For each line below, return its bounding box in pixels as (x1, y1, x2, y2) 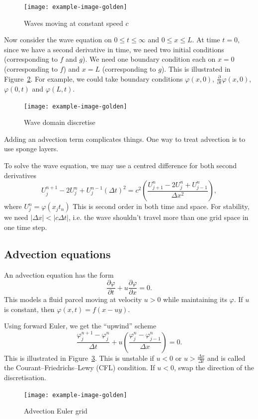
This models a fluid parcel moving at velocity (4, 294, 142, 305)
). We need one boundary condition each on (83, 54, 216, 64)
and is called (207, 352, 246, 363)
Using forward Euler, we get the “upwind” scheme (4, 320, 157, 331)
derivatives (4, 170, 37, 180)
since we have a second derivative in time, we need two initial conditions (4, 44, 224, 54)
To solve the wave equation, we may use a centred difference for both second (4, 160, 237, 170)
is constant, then (4, 304, 55, 314)
